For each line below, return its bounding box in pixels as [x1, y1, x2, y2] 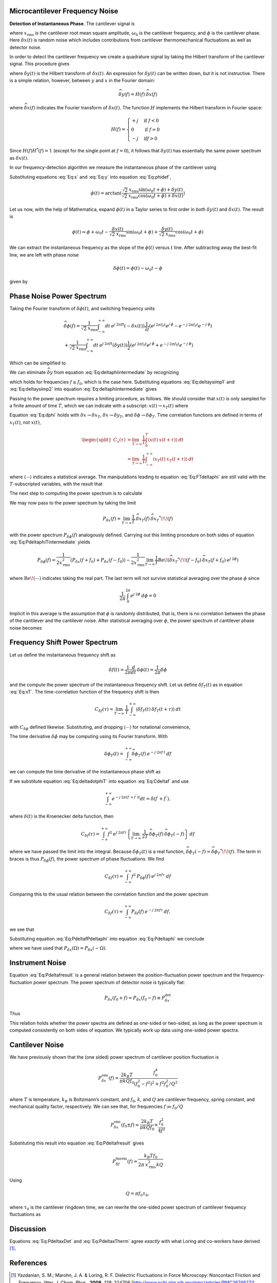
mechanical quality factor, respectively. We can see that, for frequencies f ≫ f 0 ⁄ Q [9, 1103, 184, 1111]
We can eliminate [9, 370, 46, 376]
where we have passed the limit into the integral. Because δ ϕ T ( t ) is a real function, [9, 848, 185, 856]
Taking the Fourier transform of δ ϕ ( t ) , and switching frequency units [9, 305, 155, 312]
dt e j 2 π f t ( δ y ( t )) [93, 341, 128, 348]
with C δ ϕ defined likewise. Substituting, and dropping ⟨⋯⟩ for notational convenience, [9, 724, 191, 731]
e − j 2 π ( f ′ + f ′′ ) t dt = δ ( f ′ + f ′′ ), [111, 794, 171, 802]
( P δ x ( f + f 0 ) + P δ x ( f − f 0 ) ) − [70, 557, 131, 564]
